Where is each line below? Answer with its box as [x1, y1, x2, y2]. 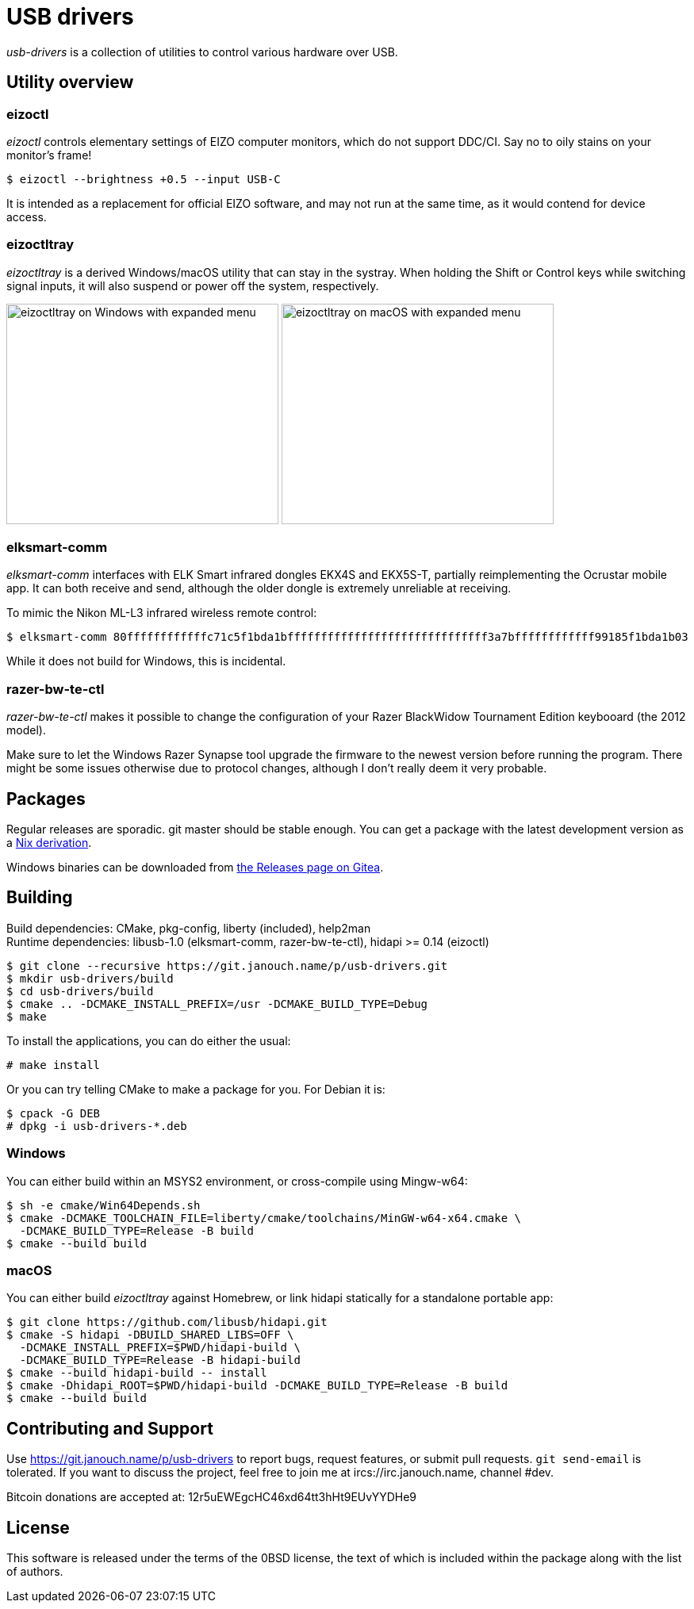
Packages [6, 788, 86, 809]
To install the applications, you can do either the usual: [6, 1033, 291, 1048]
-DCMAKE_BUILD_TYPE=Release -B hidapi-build [19, 1354, 301, 1367]
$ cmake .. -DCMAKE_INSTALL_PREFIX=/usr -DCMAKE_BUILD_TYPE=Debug [6, 997, 428, 1010]
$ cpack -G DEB [6, 1106, 101, 1120]
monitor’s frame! [6, 147, 92, 162]
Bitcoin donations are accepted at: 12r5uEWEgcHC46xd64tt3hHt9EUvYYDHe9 [6, 1490, 416, 1504]
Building [6, 887, 73, 908]
